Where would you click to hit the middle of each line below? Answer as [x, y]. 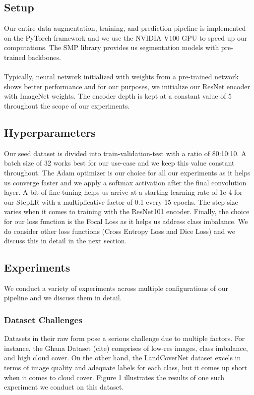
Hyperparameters [50, 132]
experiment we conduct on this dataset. [64, 387]
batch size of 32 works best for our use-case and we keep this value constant [119, 163]
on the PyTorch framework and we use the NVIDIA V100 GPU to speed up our [126, 37]
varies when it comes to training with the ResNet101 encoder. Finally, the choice [127, 211]
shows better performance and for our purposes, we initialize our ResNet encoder [127, 86]
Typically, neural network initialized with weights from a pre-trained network [121, 77]
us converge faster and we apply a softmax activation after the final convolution [125, 182]
